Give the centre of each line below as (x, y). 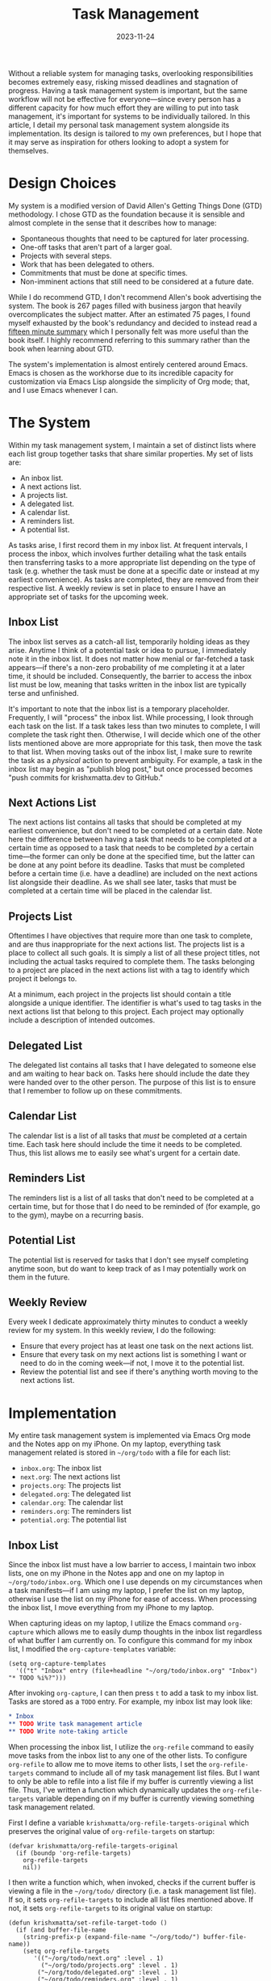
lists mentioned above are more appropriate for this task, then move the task (135, 743)
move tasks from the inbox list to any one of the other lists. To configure (128, 1756)
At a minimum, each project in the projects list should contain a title (120, 994)
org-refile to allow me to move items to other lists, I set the (108, 1764)
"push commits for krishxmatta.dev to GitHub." (86, 778)
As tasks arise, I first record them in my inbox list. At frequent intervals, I (128, 545)
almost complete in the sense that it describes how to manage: (113, 222)
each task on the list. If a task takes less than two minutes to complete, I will (134, 726)
